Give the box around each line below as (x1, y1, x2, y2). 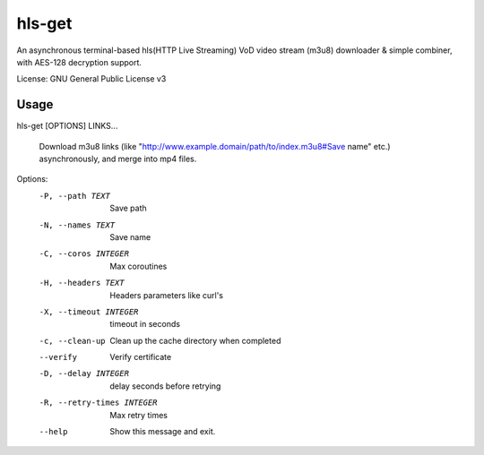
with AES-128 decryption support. (16, 56, 143, 67)
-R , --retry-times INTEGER (39, 398, 158, 408)
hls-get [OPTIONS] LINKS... (16, 121, 118, 132)
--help (39, 426, 68, 437)
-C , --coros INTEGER (39, 249, 130, 259)
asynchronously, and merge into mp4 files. (39, 153, 197, 165)
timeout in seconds (109, 319, 181, 330)
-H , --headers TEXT (39, 278, 125, 288)
